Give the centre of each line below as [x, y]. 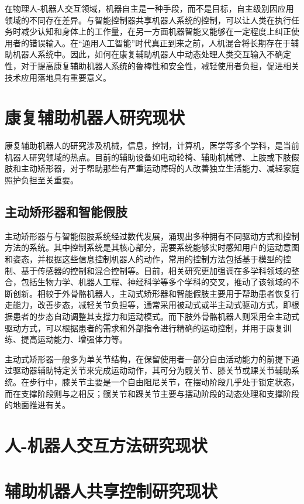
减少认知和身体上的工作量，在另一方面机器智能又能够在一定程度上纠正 [156, 31]
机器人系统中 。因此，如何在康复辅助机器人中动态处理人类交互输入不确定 [152, 54]
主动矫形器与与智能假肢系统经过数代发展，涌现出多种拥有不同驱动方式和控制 [152, 236]
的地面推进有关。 [37, 405]
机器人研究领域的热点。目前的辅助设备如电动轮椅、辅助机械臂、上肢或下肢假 [152, 157]
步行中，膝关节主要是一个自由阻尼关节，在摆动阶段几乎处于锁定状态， [164, 381]
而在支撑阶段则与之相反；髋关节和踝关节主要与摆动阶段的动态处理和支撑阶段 [152, 393]
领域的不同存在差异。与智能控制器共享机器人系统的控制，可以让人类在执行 [148, 20]
